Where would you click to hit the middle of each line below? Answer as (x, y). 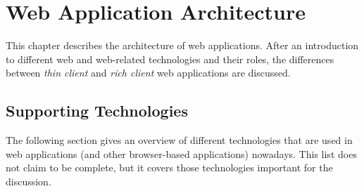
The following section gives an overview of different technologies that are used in (179, 140)
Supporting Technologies (97, 111)
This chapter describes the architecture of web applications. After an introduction (182, 45)
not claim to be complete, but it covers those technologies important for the (169, 167)
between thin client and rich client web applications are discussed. (148, 73)
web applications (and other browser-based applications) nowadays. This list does (181, 153)
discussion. (29, 181)
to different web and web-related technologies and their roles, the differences (170, 59)
